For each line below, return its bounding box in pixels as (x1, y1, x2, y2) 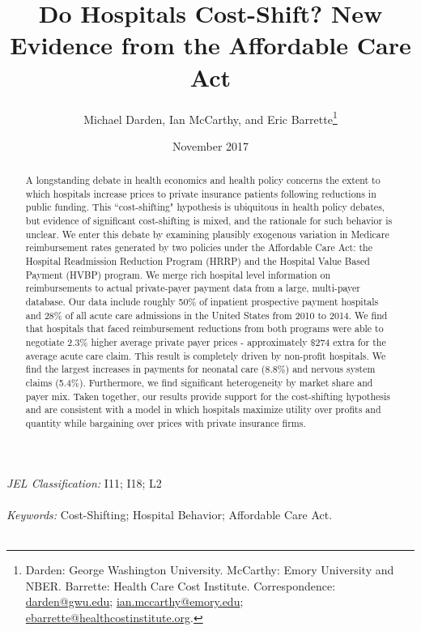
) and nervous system (285, 362, 376, 376)
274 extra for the (315, 335, 386, 349)
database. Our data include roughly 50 (25, 295, 189, 309)
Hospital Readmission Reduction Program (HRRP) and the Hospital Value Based (25, 254, 370, 268)
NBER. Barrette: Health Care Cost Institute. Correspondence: (25, 577, 336, 594)
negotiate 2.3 (25, 335, 80, 349)
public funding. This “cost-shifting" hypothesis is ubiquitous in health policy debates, (25, 200, 385, 214)
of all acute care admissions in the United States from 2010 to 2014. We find (65, 308, 388, 322)
